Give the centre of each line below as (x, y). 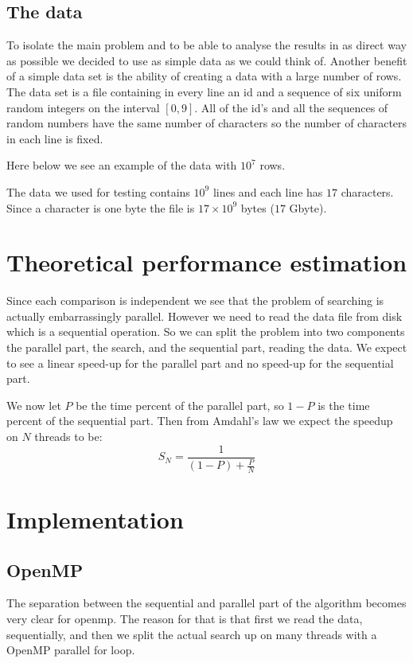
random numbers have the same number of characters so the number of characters (207, 123)
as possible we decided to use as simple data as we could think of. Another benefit (207, 60)
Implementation (95, 519)
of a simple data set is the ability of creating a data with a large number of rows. (204, 76)
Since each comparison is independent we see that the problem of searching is (195, 300)
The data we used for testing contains (98, 191)
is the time (344, 405)
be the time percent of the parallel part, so (180, 405)
